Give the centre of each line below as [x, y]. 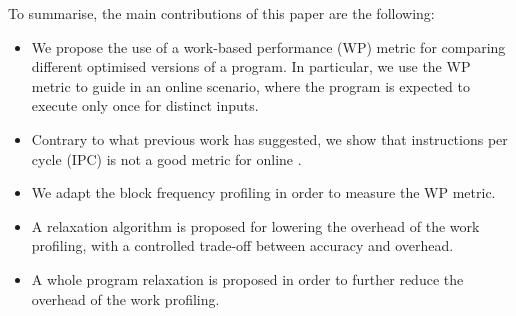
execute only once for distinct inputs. [145, 105]
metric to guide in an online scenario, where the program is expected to [251, 85]
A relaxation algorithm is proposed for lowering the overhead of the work [255, 225]
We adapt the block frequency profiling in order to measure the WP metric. [263, 192]
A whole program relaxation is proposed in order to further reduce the [247, 278]
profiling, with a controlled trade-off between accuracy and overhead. [242, 245]
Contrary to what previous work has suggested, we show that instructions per [269, 138]
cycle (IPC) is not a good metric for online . [166, 158]
